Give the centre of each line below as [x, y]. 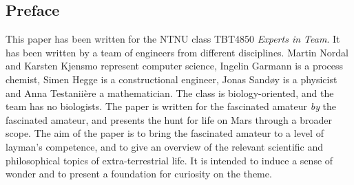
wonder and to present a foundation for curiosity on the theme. [139, 174]
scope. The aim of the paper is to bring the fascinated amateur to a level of [165, 133]
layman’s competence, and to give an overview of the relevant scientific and [165, 146]
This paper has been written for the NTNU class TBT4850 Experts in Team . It [173, 39]
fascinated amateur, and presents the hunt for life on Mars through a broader [169, 119]
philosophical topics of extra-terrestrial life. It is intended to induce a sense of [169, 160]
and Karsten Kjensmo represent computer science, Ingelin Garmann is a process [175, 66]
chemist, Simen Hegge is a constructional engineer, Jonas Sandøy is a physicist [171, 79]
